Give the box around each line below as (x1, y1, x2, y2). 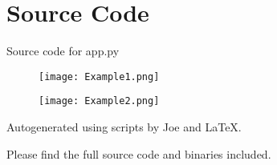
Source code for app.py (6, 42, 120, 59)
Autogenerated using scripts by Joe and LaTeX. (6, 119, 242, 135)
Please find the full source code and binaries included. (6, 145, 271, 162)
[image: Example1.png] (39, 70, 160, 82)
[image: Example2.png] (39, 95, 160, 107)
